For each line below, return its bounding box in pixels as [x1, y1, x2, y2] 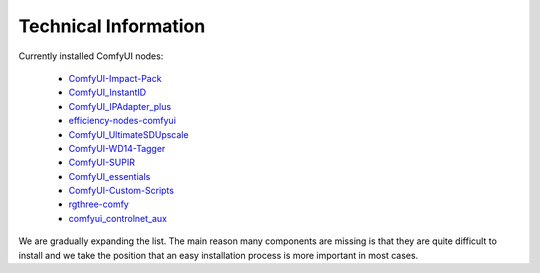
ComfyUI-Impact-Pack [68, 72, 162, 84]
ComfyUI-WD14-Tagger [68, 142, 166, 154]
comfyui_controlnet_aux [68, 212, 168, 224]
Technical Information [18, 15, 206, 37]
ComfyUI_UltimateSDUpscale [68, 128, 189, 140]
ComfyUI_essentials [68, 170, 151, 182]
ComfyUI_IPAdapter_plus [68, 100, 172, 112]
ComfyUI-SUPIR [68, 156, 135, 169]
